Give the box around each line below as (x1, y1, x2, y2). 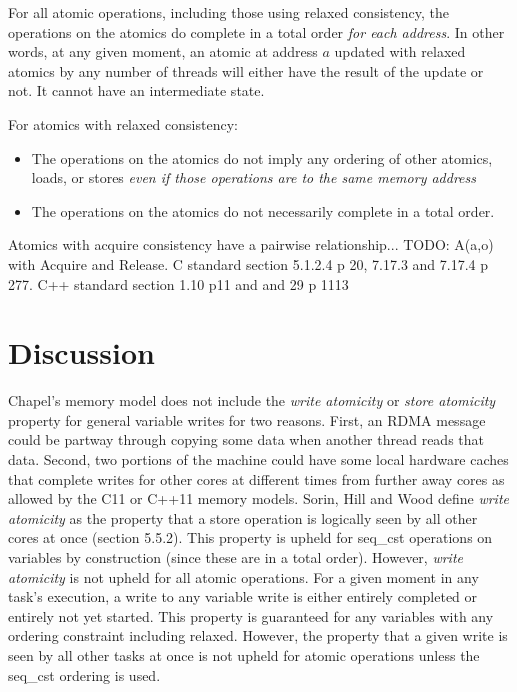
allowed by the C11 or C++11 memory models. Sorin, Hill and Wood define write (8, 488, 509, 509)
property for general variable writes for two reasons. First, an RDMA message (8, 409, 486, 430)
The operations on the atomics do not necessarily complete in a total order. (31, 200, 495, 221)
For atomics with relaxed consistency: (8, 113, 238, 134)
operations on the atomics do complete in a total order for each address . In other (8, 21, 505, 42)
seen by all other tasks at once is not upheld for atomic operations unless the (8, 644, 480, 665)
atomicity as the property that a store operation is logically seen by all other (8, 507, 478, 528)
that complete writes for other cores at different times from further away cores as (8, 468, 505, 489)
